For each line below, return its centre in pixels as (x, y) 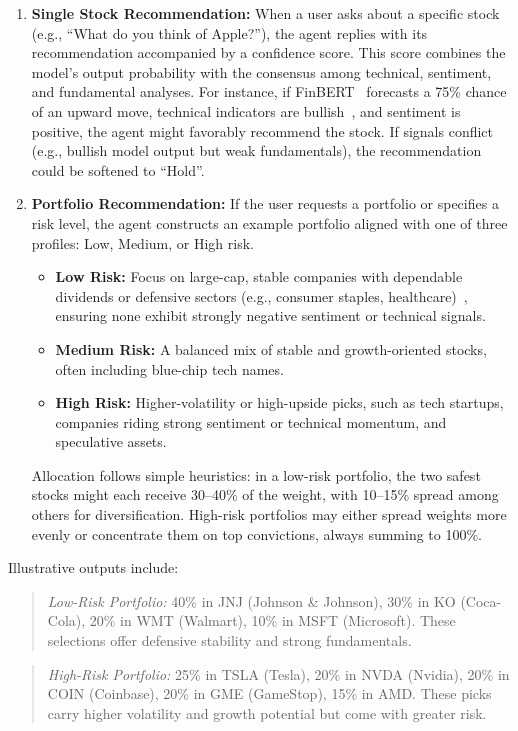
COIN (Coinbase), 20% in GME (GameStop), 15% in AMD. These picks (269, 693)
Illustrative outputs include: (93, 567)
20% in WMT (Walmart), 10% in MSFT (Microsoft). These (272, 620)
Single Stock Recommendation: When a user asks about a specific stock (265, 13)
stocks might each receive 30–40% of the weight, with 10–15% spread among (265, 494)
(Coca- (481, 600)
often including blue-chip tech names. (169, 368)
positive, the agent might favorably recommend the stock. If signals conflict (262, 130)
